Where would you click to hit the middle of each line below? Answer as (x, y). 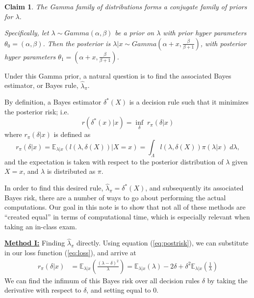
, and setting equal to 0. (123, 290)
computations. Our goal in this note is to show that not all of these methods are (125, 207)
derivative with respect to (43, 290)
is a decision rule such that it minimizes (189, 102)
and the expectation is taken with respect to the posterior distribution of (114, 161)
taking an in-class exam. (41, 226)
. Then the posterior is (77, 43)
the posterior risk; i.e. (37, 111)
